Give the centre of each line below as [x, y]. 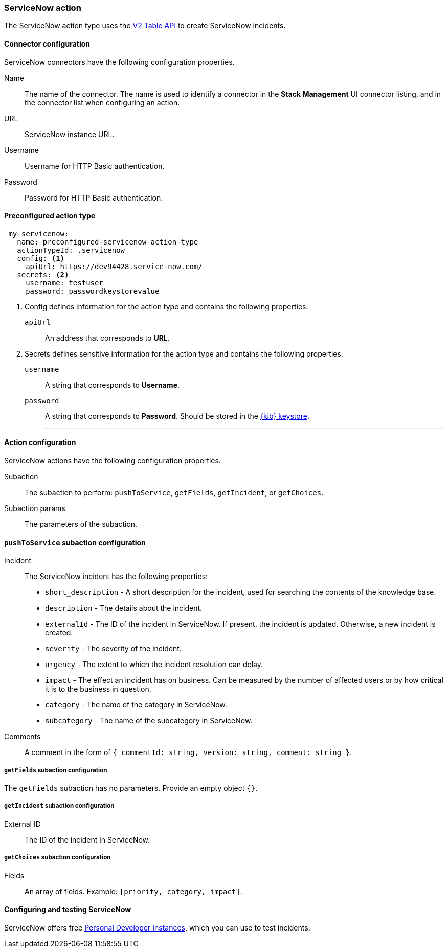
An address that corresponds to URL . [107, 338]
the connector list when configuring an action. [102, 102]
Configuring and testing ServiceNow [68, 910]
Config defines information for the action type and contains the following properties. [166, 306]
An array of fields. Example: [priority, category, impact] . [133, 891]
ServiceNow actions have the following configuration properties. [113, 461]
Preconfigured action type [50, 216]
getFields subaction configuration [56, 770]
